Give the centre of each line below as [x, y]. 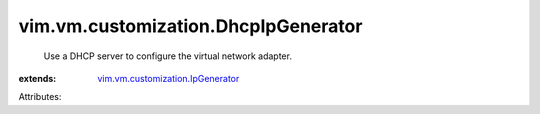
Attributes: [40, 97]
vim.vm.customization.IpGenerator [168, 78]
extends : [37, 78]
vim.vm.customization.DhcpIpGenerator [190, 26]
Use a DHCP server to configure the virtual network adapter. [167, 56]
